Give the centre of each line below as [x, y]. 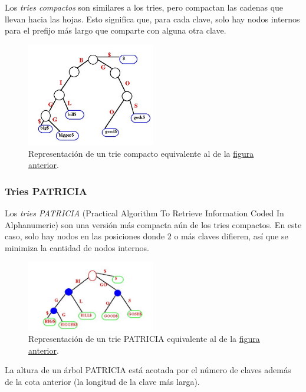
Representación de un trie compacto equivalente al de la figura [141, 153]
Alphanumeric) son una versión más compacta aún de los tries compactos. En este [153, 224]
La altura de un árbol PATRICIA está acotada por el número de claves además [148, 370]
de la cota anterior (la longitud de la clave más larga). [102, 381]
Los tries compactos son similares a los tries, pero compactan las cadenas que [144, 7]
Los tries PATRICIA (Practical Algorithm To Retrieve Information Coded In [144, 213]
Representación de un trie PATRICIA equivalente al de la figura [144, 339]
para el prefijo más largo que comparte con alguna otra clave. [116, 30]
